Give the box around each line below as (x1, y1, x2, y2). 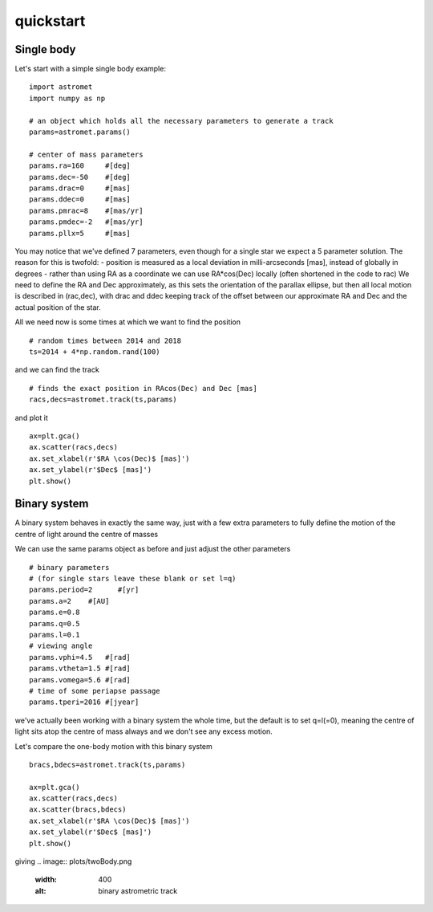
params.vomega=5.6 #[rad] (29, 675, 132, 684)
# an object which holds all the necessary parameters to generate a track (29, 116, 334, 125)
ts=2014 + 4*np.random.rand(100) (29, 348, 160, 356)
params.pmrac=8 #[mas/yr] (29, 206, 144, 215)
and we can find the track (14, 365, 99, 375)
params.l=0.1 (29, 630, 80, 639)
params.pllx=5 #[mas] (29, 229, 132, 238)
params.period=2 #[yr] (29, 585, 140, 594)
